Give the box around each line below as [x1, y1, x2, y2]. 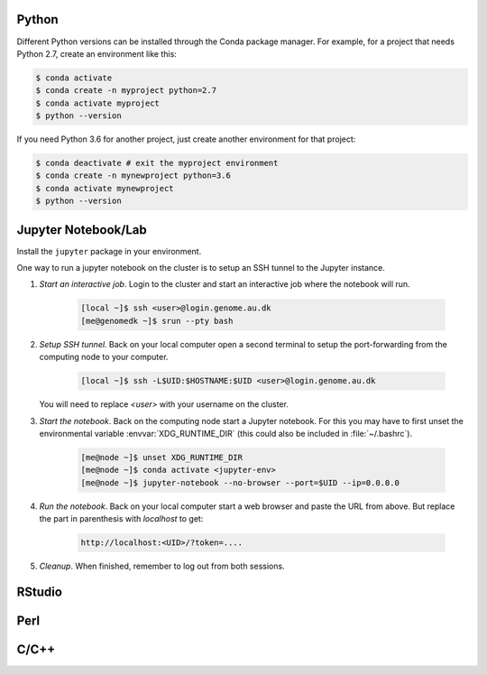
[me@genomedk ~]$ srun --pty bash [80, 316, 234, 326]
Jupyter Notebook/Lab [16, 222, 148, 237]
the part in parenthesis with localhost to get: [39, 513, 204, 524]
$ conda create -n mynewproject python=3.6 [35, 171, 232, 180]
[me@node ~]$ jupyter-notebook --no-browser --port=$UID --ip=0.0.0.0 [80, 477, 400, 487]
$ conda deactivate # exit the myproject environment [35, 158, 279, 169]
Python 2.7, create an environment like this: [16, 48, 178, 59]
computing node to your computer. [39, 352, 169, 363]
